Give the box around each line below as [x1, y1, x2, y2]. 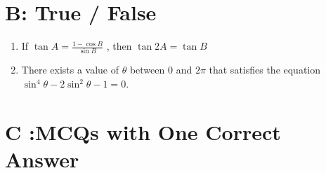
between [129, 62, 165, 77]
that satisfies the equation [209, 62, 321, 77]
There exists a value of [21, 62, 119, 77]
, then [106, 39, 132, 53]
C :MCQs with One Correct [5, 117, 281, 146]
